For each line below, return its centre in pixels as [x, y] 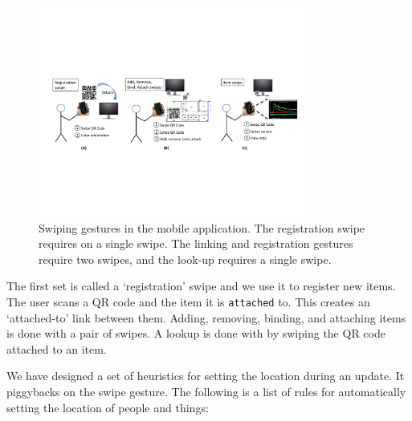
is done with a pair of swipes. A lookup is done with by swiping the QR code [196, 333]
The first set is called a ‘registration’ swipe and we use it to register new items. [201, 286]
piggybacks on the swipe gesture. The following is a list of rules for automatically [206, 391]
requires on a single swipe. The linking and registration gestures [196, 243]
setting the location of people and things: [108, 407]
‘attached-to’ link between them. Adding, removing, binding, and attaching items [206, 317]
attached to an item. [57, 348]
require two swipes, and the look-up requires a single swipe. [185, 259]
